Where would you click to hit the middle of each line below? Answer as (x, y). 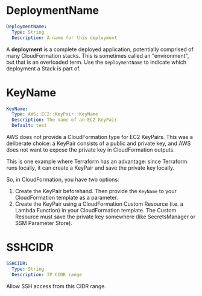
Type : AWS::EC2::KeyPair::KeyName (55, 114)
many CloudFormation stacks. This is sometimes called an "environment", (98, 55)
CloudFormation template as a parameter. (67, 197)
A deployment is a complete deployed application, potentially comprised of (100, 49)
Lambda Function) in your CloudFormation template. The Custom (96, 210)
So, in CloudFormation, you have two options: (63, 179)
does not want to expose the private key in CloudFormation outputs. (90, 150)
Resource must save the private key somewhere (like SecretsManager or (105, 217)
